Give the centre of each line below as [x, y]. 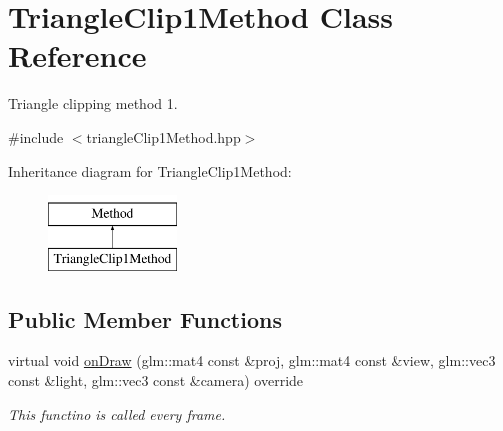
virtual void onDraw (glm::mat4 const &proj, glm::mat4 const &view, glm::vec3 [252, 360]
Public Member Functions [145, 318]
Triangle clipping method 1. [93, 103]
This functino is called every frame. [117, 413]
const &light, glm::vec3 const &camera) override [156, 380]
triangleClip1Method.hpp [163, 136]
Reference [77, 55]
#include [36, 136]
